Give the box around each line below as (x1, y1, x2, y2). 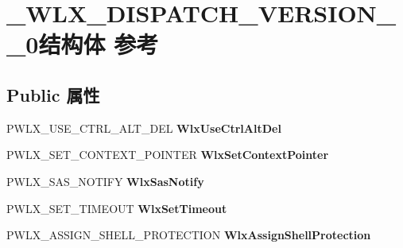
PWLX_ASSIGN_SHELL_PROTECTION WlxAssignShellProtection (6, 227, 371, 243)
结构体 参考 (38, 28, 159, 60)
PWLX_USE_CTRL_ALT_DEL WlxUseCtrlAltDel (6, 119, 281, 136)
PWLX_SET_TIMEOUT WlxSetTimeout (6, 200, 227, 216)
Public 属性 (6, 82, 100, 107)
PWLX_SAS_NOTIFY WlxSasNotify (6, 172, 204, 189)
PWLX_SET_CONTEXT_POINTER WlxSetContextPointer (6, 146, 329, 163)
